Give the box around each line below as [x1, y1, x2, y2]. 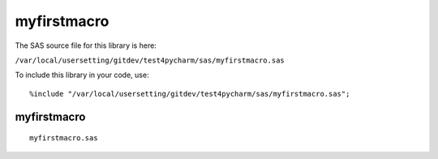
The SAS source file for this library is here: [15, 41, 157, 50]
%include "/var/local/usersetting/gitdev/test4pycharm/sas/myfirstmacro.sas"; [29, 89, 350, 98]
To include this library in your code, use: [15, 70, 149, 80]
